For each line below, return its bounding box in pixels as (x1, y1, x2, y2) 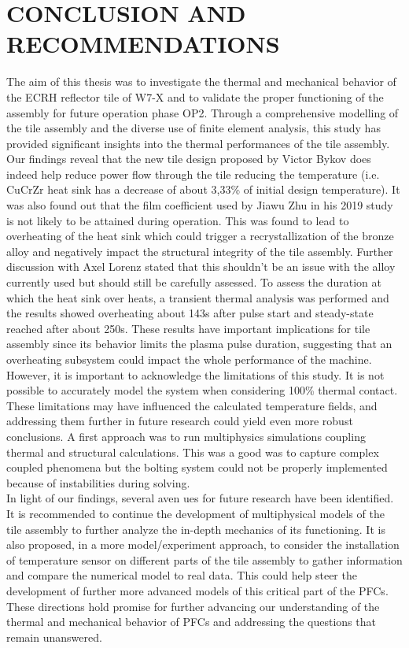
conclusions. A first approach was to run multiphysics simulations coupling (6, 428, 366, 444)
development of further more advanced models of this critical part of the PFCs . (6, 582, 389, 598)
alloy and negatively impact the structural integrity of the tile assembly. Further (6, 243, 393, 259)
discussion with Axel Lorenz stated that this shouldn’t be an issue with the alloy (6, 258, 396, 275)
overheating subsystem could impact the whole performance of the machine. (6, 351, 372, 367)
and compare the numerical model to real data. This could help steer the (6, 567, 357, 583)
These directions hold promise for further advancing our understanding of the (6, 598, 380, 614)
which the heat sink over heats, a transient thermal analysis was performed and (6, 289, 389, 305)
